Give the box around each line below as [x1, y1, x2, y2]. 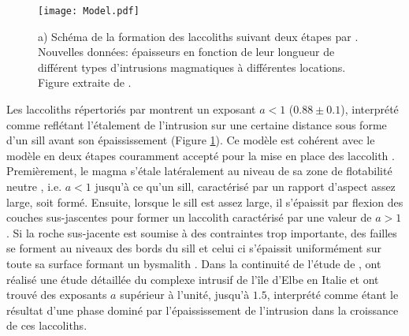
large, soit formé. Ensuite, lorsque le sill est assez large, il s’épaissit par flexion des [6, 193, 403, 210]
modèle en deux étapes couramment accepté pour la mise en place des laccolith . [6, 147, 395, 163]
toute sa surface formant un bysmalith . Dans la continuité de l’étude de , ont [6, 255, 381, 271]
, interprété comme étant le [266, 286, 399, 303]
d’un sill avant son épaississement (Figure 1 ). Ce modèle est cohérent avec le [6, 132, 375, 148]
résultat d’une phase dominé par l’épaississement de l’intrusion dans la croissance [6, 301, 399, 318]
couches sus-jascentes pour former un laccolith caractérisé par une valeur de [6, 209, 372, 226]
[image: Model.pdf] [38, 6, 139, 17]
